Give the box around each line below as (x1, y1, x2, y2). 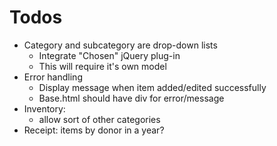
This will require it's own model (38, 60, 167, 72)
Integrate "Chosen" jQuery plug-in (38, 49, 181, 61)
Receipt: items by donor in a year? (23, 124, 165, 136)
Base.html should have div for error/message (38, 92, 225, 104)
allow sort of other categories (38, 113, 161, 125)
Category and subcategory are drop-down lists (23, 39, 218, 51)
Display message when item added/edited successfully (38, 81, 267, 93)
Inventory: (23, 102, 66, 115)
